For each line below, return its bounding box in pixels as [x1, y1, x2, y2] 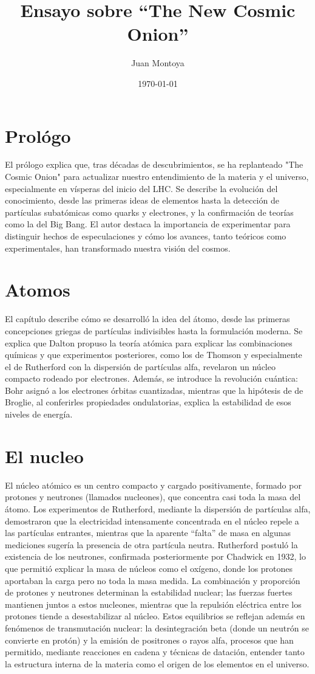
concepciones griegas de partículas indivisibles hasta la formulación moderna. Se [5, 324, 303, 337]
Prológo [5, 123, 71, 148]
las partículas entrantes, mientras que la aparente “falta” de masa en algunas [5, 526, 291, 539]
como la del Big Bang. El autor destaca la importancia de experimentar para [5, 218, 291, 230]
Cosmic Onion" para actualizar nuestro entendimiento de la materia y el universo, [5, 170, 309, 183]
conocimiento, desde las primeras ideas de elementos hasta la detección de [5, 194, 279, 207]
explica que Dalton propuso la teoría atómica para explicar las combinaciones [5, 336, 293, 349]
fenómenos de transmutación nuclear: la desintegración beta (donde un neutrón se [5, 621, 309, 634]
